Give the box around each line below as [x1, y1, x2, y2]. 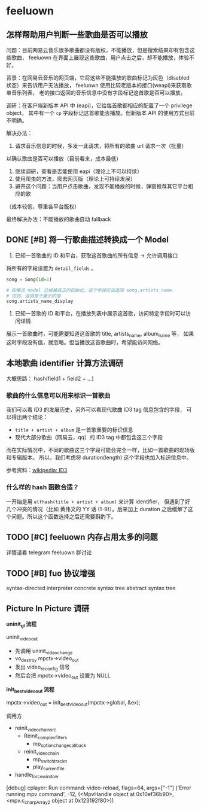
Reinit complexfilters [23, 732, 68, 740]
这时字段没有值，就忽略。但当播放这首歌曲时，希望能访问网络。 [6, 339, 163, 346]
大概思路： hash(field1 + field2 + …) [6, 375, 94, 382]
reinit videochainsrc [14, 724, 57, 733]
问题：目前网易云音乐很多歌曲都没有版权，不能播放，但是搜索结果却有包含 [6, 47, 190, 53]
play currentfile [32, 763, 65, 772]
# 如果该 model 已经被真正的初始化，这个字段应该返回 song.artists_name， [6, 287, 176, 293]
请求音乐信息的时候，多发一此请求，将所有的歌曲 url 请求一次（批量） [14, 142, 187, 149]
